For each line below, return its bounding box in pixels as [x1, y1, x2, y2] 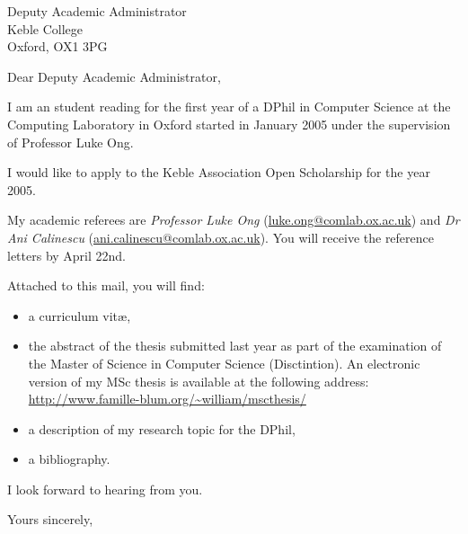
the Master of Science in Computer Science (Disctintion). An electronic [28, 353, 420, 372]
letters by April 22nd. [7, 245, 127, 264]
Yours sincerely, [7, 510, 93, 529]
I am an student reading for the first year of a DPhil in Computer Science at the [7, 97, 451, 116]
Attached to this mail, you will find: [7, 276, 205, 295]
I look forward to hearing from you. [7, 479, 203, 498]
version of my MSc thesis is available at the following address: [28, 371, 369, 390]
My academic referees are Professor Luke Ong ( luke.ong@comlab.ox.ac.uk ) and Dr [7, 210, 460, 229]
